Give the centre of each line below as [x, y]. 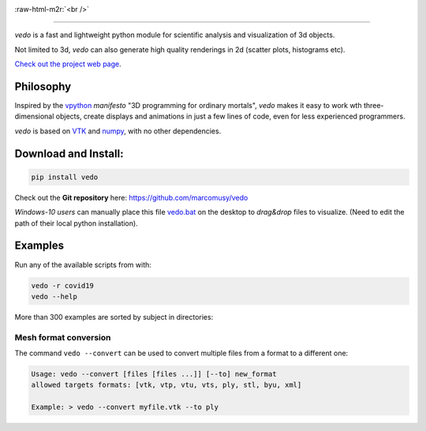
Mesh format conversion [63, 337]
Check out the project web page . [68, 64]
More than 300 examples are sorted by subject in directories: [114, 317]
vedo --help [54, 296]
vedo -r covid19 [63, 285]
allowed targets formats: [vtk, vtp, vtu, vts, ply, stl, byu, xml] [166, 385]
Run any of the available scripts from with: [83, 264]
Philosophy [43, 86]
